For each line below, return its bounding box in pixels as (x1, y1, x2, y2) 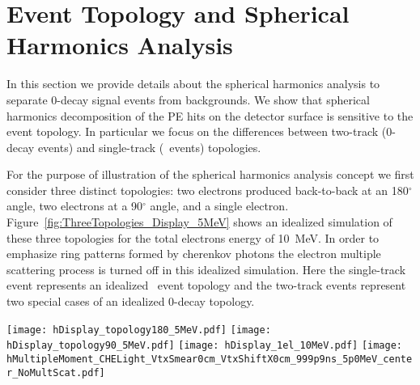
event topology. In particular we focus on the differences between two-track (6, 123, 379, 140)
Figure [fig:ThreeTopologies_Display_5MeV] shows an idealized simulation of (6, 214, 392, 231)
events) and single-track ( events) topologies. (37, 138, 261, 155)
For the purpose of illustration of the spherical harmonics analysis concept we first (6, 166, 414, 183)
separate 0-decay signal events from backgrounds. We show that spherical (6, 91, 370, 108)
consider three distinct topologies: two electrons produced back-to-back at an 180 (6, 181, 409, 198)
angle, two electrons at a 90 (6, 197, 143, 214)
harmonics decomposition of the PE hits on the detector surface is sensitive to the (6, 107, 414, 124)
